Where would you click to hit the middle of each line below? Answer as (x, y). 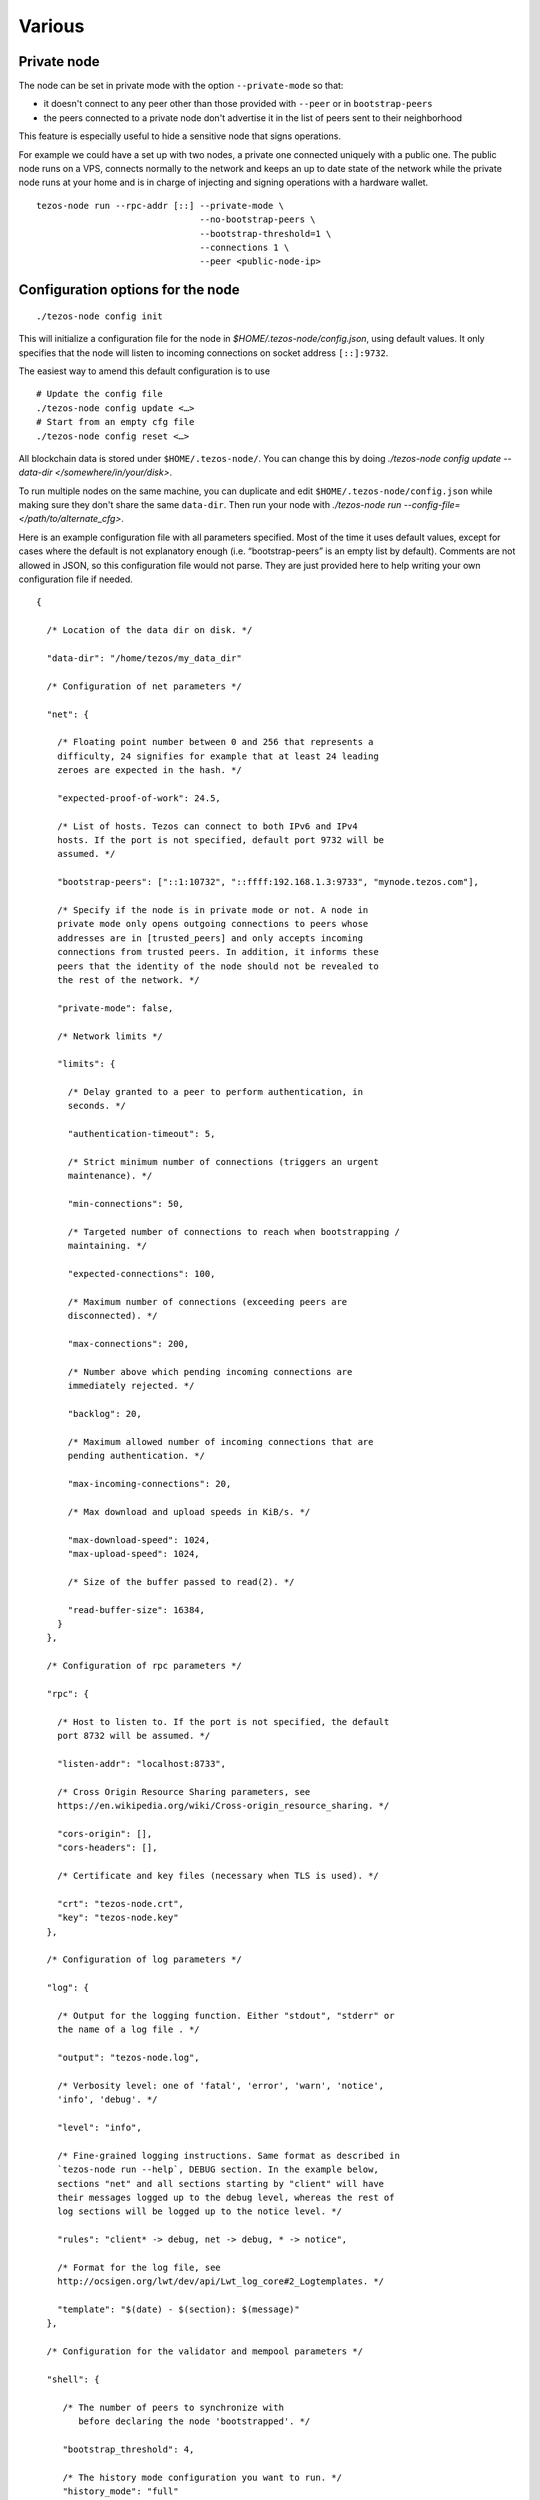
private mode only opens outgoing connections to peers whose (212, 924)
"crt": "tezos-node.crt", (120, 1903)
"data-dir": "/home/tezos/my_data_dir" (144, 658)
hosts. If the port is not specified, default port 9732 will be (220, 840)
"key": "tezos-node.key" (117, 1918)
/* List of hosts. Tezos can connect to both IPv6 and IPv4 (207, 826)
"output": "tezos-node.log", (128, 2058)
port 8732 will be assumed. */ (133, 1736)
